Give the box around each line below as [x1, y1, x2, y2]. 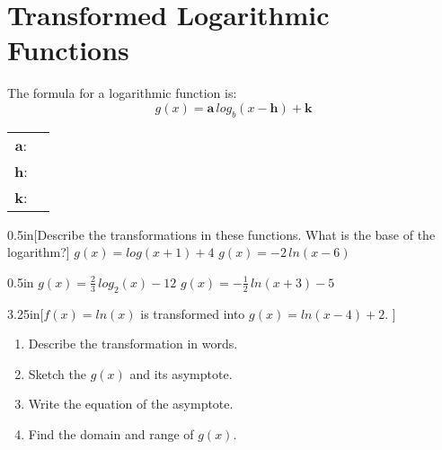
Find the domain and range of [28, 425, 194, 444]
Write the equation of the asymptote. [28, 394, 234, 413]
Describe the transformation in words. [28, 334, 238, 353]
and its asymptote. [129, 364, 233, 383]
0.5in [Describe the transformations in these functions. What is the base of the [7, 225, 436, 243]
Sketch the [28, 364, 86, 383]
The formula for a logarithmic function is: [7, 84, 237, 102]
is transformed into [140, 304, 245, 322]
